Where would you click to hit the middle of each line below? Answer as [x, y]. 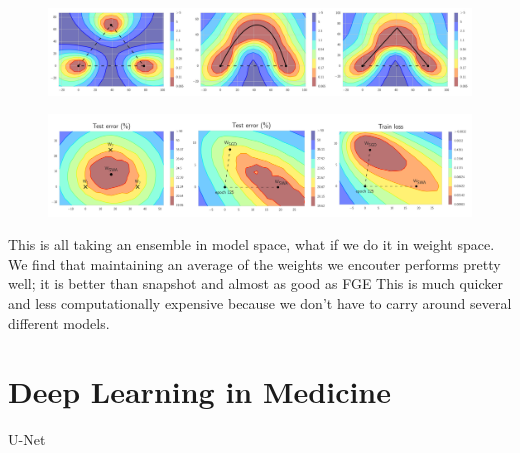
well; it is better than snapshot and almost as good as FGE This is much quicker [256, 283]
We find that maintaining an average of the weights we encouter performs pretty [254, 263]
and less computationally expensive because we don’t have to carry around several [260, 303]
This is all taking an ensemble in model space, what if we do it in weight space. [251, 244]
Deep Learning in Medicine [200, 391]
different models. [59, 322]
